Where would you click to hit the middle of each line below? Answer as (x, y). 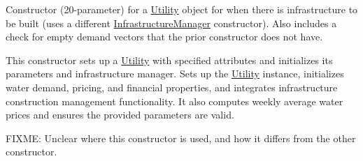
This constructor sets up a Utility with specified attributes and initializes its (169, 60)
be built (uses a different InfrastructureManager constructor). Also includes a (171, 23)
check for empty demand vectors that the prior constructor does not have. (164, 37)
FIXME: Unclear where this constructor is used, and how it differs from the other (181, 138)
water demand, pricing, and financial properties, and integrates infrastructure (172, 87)
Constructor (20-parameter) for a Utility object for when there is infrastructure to (182, 9)
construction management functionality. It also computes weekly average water (175, 101)
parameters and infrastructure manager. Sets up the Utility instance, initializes (175, 74)
